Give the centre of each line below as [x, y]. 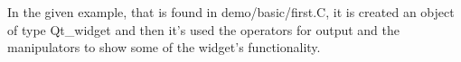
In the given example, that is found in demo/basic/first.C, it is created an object [231, 12]
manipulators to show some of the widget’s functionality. [164, 47]
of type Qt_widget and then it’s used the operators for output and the [203, 29]
